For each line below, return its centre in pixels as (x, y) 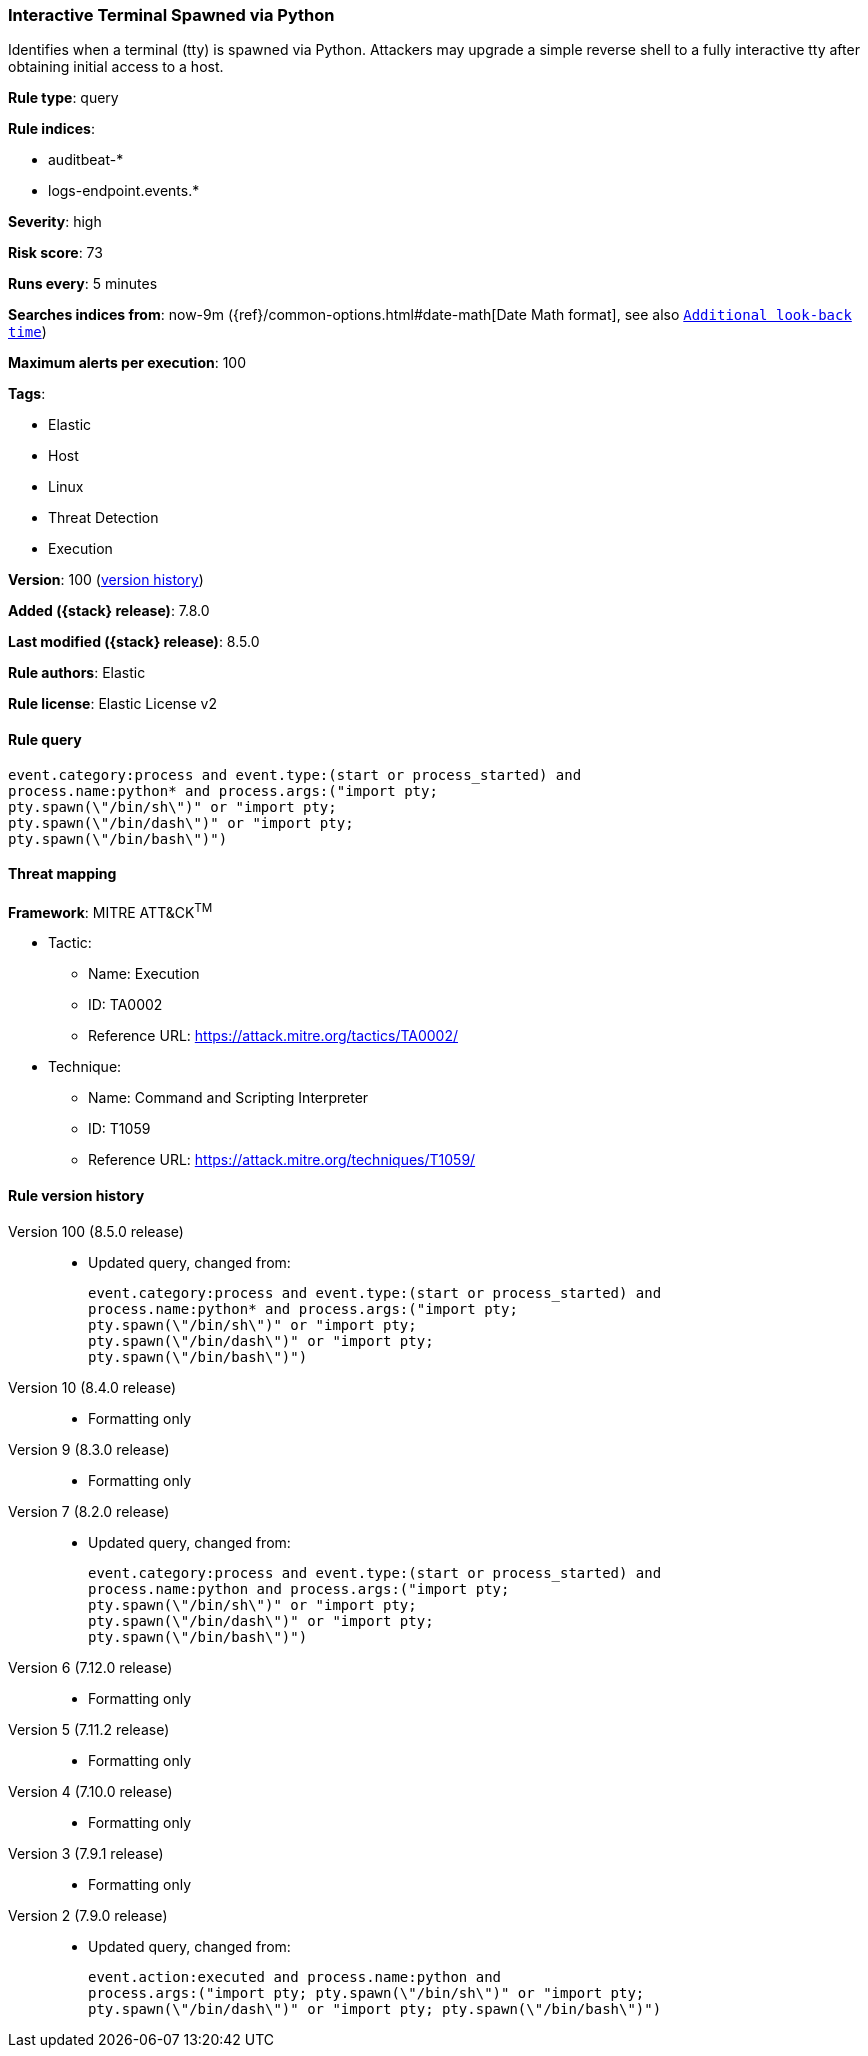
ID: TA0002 (125, 1005)
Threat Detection (103, 518)
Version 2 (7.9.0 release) (88, 1915)
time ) (27, 332)
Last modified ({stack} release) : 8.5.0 (134, 642)
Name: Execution (144, 974)
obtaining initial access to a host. (116, 67)
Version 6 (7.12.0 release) (90, 1667)
